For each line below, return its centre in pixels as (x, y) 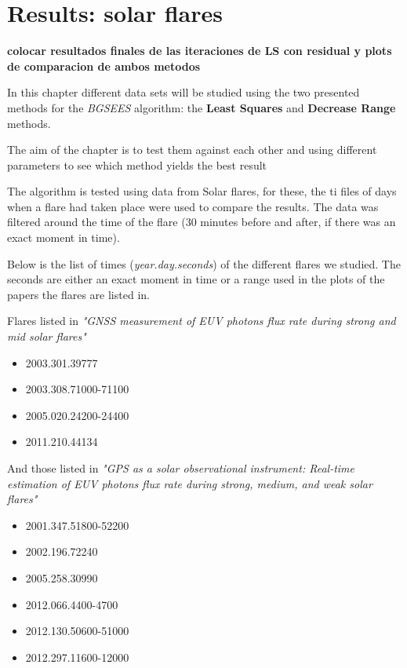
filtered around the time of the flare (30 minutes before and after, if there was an (202, 222)
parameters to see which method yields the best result (137, 164)
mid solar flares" (47, 336)
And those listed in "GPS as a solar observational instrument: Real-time (181, 468)
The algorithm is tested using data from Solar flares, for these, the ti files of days (202, 191)
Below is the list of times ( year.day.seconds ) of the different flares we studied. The (204, 263)
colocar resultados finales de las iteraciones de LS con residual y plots (200, 51)
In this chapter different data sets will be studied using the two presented (184, 92)
